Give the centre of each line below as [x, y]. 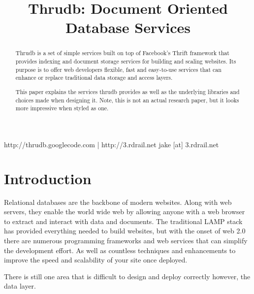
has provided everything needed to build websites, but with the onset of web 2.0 [125, 231]
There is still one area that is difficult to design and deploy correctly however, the [127, 276]
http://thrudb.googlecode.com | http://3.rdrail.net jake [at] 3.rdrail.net [111, 144]
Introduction [48, 178]
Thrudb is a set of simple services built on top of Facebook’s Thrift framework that [122, 53]
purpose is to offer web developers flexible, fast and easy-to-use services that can [118, 69]
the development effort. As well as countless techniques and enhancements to [120, 250]
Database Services [128, 27]
